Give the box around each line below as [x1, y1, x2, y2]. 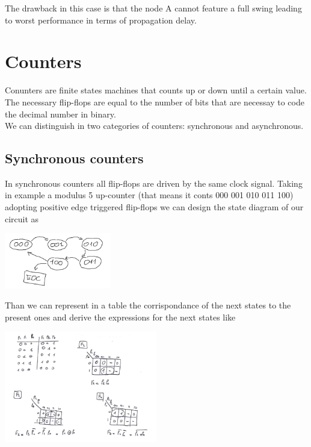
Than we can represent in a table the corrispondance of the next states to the [5, 299, 291, 311]
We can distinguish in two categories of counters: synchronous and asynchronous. [5, 119, 304, 132]
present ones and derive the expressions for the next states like [5, 310, 236, 323]
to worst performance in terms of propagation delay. [5, 13, 197, 26]
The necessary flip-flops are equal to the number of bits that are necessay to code [5, 95, 304, 108]
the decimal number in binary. [5, 107, 116, 120]
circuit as [5, 212, 39, 225]
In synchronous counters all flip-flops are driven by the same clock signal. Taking [5, 177, 303, 189]
